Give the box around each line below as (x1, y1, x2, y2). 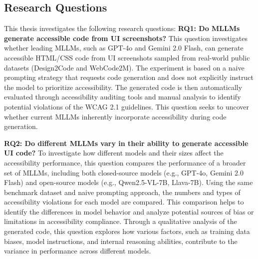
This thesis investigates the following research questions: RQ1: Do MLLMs (4, 23, 240, 33)
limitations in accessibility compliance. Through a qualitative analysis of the (4, 216, 237, 226)
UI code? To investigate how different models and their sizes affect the (4, 147, 224, 158)
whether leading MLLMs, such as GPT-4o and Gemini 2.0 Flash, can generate (4, 42, 244, 53)
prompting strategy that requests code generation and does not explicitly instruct (4, 72, 254, 82)
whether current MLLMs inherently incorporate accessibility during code (4, 111, 227, 121)
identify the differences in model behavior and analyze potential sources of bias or (4, 206, 254, 216)
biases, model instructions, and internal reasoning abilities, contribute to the (4, 235, 238, 246)
